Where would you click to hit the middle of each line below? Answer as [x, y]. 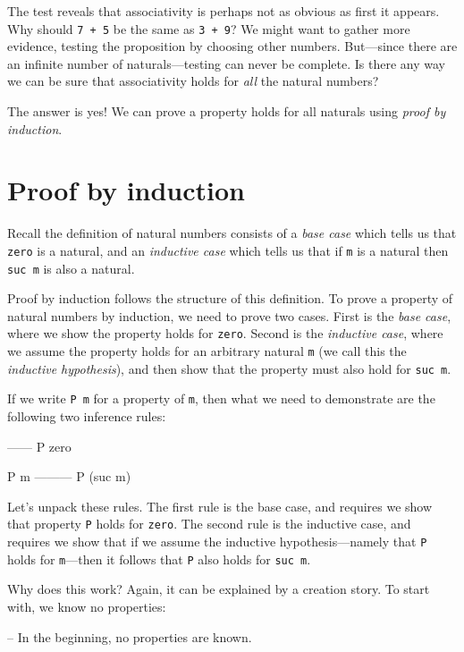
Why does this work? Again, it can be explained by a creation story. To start [219, 589]
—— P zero [39, 446]
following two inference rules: [87, 416]
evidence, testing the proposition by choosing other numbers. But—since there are [232, 46]
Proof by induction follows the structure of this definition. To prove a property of [230, 298]
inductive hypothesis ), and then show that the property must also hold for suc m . [229, 368]
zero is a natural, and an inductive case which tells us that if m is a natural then [228, 250]
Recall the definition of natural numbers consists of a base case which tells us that [232, 233]
